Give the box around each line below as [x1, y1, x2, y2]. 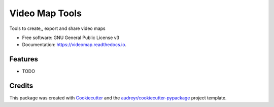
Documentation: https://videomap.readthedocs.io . [22, 42, 127, 48]
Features [9, 55, 38, 63]
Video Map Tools [9, 8, 82, 19]
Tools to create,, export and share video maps [9, 25, 106, 31]
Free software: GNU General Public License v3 [22, 34, 120, 41]
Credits [9, 82, 33, 90]
